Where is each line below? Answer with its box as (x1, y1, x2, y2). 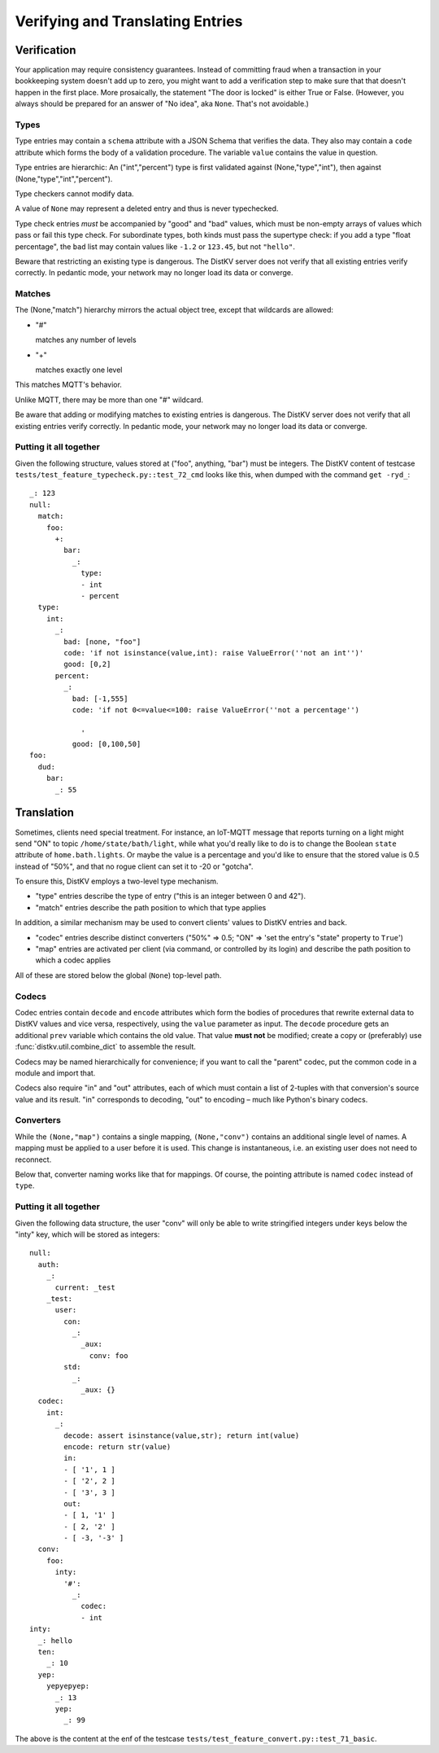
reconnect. (15, 1155, 52, 1164)
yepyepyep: (46, 1681, 90, 1691)
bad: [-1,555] (72, 694, 128, 703)
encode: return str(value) (63, 1442, 172, 1451)
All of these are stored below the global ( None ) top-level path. (15, 970, 222, 980)
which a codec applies (35, 955, 111, 965)
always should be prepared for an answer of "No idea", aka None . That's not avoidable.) (15, 99, 309, 109)
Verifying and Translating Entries (15, 12, 243, 30)
